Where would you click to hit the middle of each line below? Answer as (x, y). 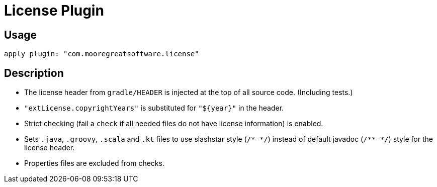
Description (34, 73)
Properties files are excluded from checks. (94, 163)
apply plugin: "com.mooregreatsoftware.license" (102, 54)
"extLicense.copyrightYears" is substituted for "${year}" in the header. (154, 108)
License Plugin (54, 11)
